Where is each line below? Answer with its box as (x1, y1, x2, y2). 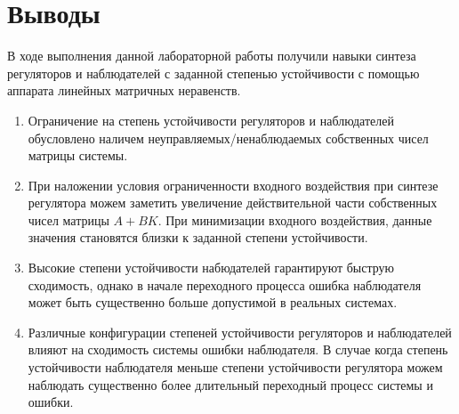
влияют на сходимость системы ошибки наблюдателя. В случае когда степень (28, 340, 448, 359)
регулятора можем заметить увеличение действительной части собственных (28, 193, 438, 212)
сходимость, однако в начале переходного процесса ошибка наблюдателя (28, 275, 422, 294)
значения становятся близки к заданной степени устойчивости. (28, 228, 368, 247)
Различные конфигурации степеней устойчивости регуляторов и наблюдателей (28, 322, 452, 341)
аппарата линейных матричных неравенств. (7, 81, 241, 100)
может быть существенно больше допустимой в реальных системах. (28, 293, 398, 312)
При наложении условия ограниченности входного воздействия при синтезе (28, 175, 439, 194)
